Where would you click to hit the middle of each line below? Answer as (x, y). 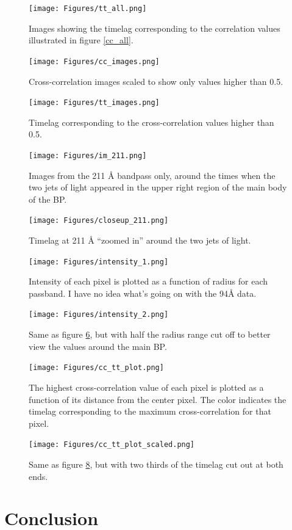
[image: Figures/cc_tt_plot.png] (96, 368)
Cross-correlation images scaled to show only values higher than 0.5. (156, 81)
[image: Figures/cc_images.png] (94, 61)
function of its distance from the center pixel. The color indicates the (158, 399)
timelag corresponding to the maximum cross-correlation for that (150, 411)
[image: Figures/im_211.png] (88, 155)
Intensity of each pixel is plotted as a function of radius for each (148, 281)
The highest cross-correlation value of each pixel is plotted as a (146, 387)
